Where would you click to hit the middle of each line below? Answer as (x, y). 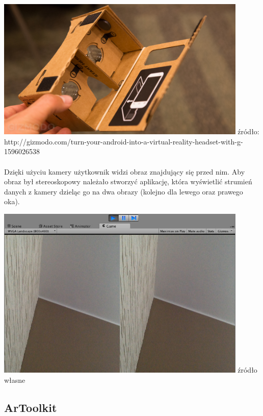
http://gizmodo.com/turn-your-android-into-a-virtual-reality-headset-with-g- (124, 141)
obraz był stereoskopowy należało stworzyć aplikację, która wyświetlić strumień (128, 181)
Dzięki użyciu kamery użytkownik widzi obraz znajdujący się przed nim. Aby (125, 171)
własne (15, 380)
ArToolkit (31, 407)
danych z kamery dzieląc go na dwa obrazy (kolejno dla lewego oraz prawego (124, 191)
